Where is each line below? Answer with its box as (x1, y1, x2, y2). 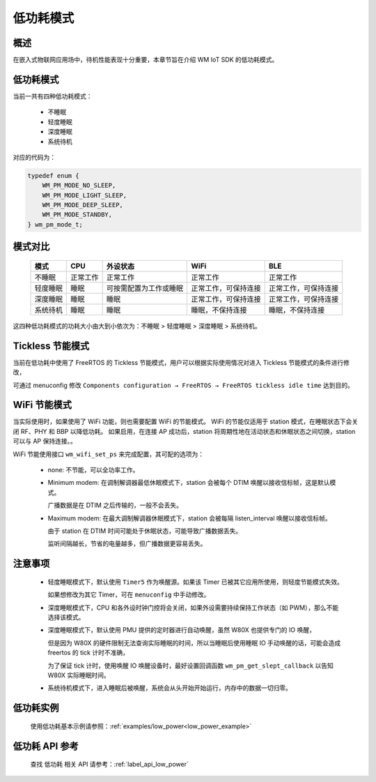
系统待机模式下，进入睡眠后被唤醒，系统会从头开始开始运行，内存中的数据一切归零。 (47, 684, 292, 692)
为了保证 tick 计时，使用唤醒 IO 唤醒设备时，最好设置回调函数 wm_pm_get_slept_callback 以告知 (47, 661, 334, 670)
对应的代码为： (13, 153, 56, 161)
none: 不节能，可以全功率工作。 (47, 466, 139, 474)
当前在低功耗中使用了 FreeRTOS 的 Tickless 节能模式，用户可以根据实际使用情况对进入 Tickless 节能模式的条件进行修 (13, 358, 350, 366)
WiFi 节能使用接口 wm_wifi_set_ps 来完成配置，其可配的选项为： (13, 450, 205, 458)
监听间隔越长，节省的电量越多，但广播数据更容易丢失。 (47, 539, 207, 548)
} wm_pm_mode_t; (27, 220, 84, 228)
